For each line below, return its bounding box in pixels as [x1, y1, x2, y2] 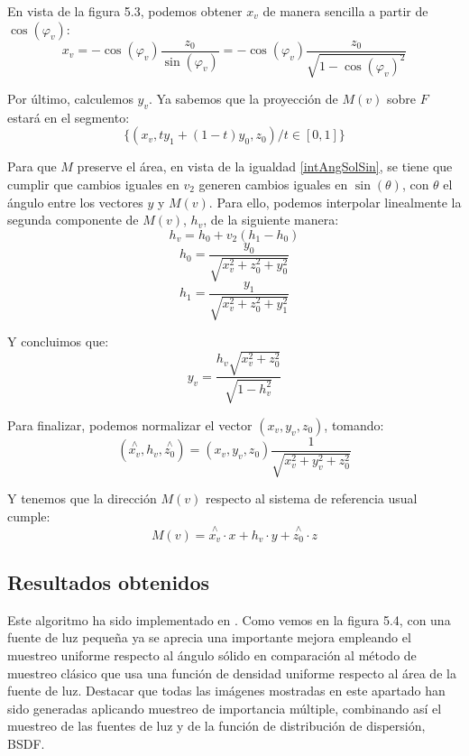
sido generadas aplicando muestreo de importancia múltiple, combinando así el [7, 698, 442, 717]
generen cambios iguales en [198, 175, 348, 194]
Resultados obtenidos [7, 568, 210, 596]
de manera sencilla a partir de [262, 2, 428, 20]
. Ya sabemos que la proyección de [149, 89, 338, 108]
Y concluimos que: [7, 332, 109, 351]
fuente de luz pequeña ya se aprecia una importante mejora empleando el [7, 628, 411, 647]
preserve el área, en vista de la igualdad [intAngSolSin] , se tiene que [77, 157, 453, 176]
